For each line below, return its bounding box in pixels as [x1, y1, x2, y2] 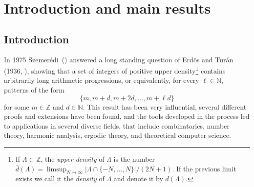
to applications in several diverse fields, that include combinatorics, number [4, 120, 230, 131]
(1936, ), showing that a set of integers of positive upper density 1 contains [4, 64, 226, 75]
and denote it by [113, 173, 163, 184]
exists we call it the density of [15, 173, 105, 184]
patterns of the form [4, 85, 64, 95]
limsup [46, 166, 67, 173]
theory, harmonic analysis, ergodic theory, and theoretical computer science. [4, 130, 231, 140]
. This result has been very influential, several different [83, 101, 247, 112]
